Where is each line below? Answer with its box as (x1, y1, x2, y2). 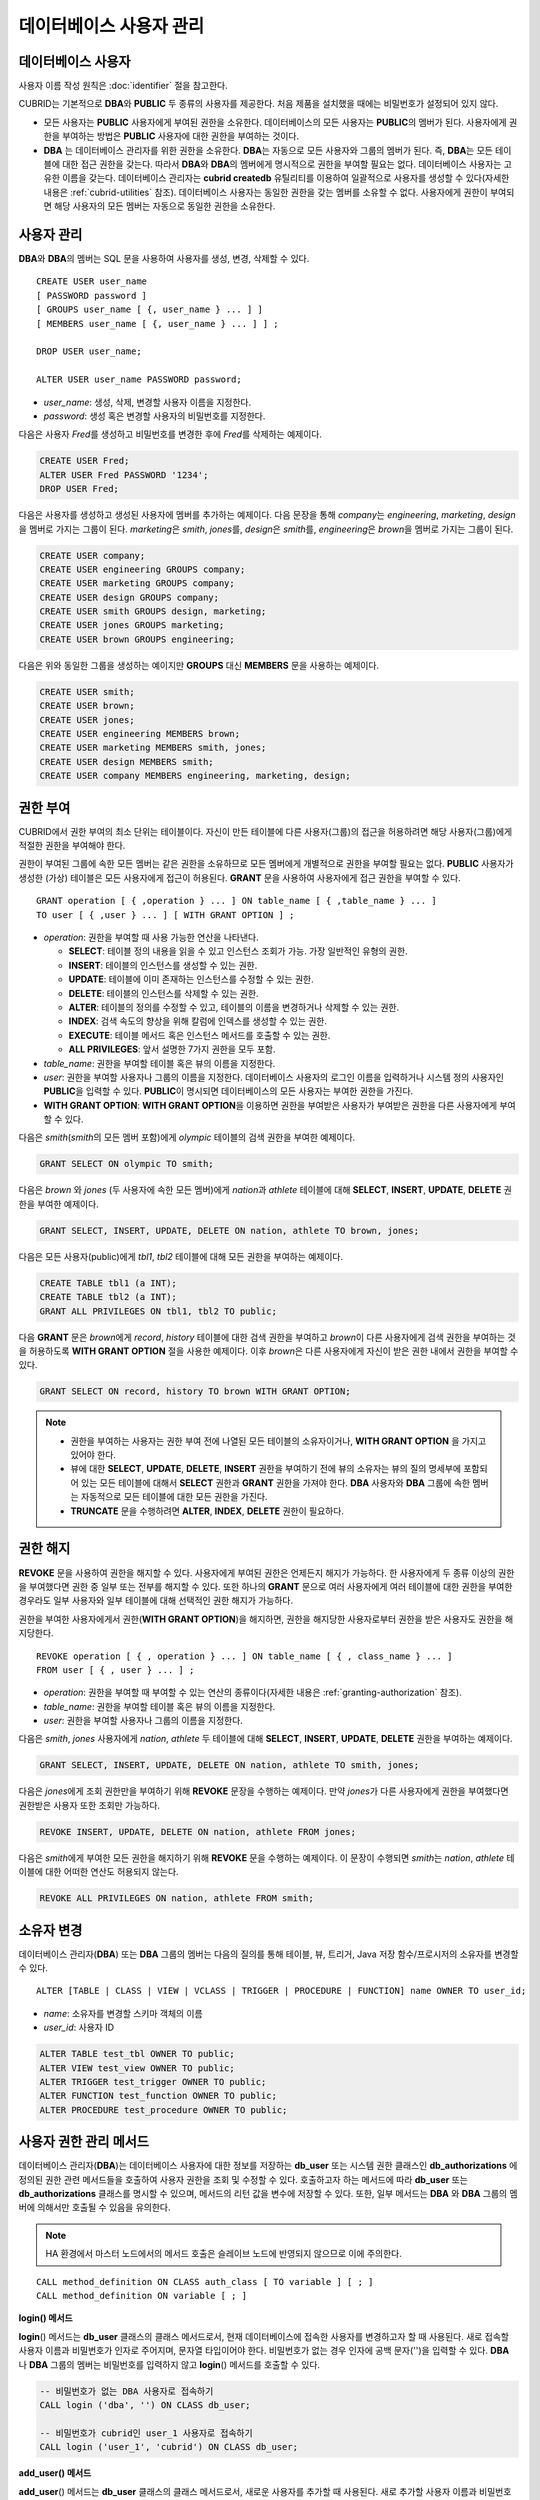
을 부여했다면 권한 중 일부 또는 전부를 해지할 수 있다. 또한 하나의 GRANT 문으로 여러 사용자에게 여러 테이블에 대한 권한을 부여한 (18, 1580, 513, 1592)
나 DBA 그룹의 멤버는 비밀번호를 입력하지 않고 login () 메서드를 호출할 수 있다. (18, 2358, 320, 2370)
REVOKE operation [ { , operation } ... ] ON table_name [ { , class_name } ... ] (36, 1650, 453, 1662)
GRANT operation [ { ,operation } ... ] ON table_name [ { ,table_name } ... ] (36, 895, 437, 907)
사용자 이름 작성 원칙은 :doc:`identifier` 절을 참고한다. (18, 80, 229, 92)
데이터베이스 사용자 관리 (18, 15, 205, 37)
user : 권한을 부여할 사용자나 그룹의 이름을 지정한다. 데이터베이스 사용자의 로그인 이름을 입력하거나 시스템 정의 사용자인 (43, 1071, 505, 1083)
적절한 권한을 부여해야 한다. (18, 840, 126, 852)
